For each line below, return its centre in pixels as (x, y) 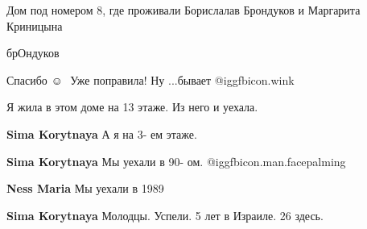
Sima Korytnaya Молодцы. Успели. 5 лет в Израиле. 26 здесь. (165, 215)
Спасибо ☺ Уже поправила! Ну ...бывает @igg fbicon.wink (151, 79)
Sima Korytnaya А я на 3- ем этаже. (102, 133)
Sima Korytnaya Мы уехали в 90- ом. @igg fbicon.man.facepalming (176, 161)
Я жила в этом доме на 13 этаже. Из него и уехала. (132, 107)
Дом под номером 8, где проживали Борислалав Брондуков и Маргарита (183, 10)
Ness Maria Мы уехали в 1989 (85, 188)
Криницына (35, 25)
